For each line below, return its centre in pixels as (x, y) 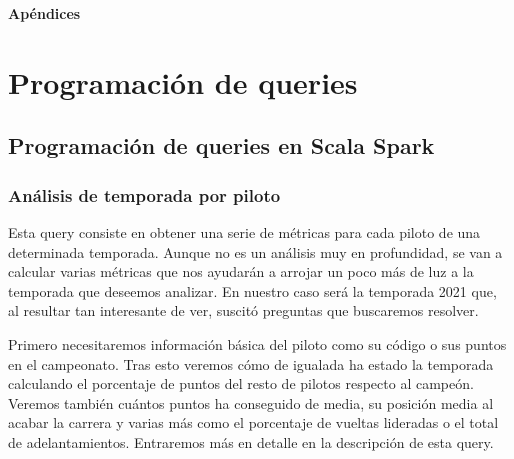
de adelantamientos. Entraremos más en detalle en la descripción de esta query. (251, 441)
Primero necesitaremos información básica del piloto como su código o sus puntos (257, 343)
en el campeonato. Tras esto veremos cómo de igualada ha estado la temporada (251, 363)
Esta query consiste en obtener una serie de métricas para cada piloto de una (244, 231)
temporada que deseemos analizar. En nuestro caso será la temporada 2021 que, (252, 290)
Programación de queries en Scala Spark (221, 145)
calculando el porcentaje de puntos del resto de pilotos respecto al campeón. (241, 383)
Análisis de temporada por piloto (144, 194)
